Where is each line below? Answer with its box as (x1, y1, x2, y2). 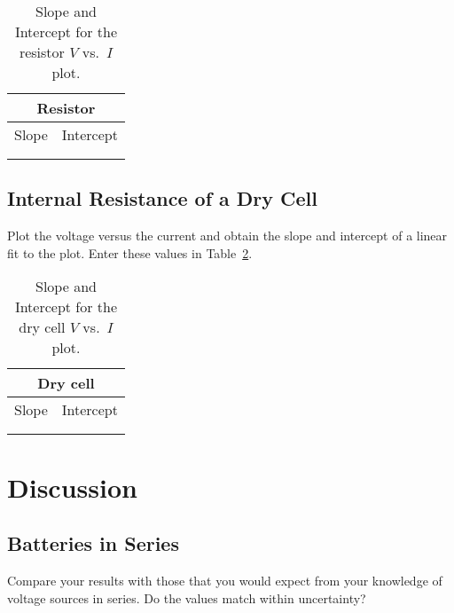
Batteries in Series (7, 530, 179, 557)
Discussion (7, 468, 137, 505)
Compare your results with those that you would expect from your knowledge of (7, 570, 442, 589)
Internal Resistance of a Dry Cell (7, 185, 318, 212)
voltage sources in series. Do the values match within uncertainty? (7, 588, 366, 607)
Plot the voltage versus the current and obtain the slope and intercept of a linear (7, 226, 448, 245)
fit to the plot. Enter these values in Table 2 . (7, 243, 253, 262)
